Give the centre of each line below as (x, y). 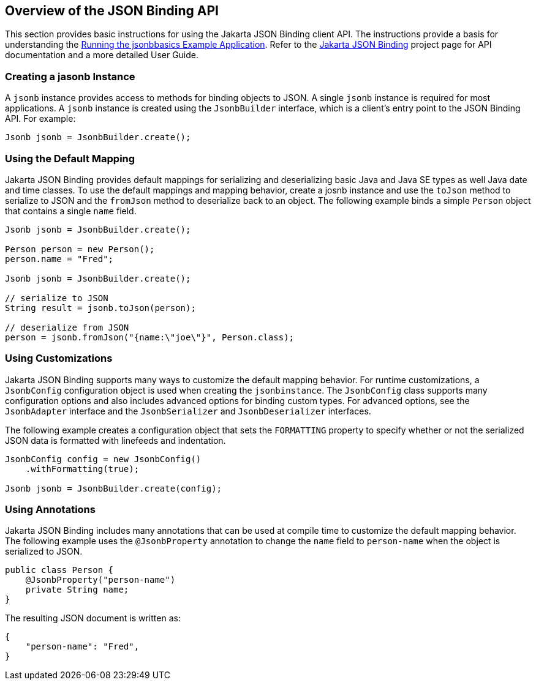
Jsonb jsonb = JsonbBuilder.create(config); (114, 488)
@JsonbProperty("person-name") (100, 580)
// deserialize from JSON (67, 327)
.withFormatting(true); (82, 469)
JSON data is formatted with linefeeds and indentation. (115, 440)
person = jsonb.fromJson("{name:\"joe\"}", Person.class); (150, 337)
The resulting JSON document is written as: (93, 618)
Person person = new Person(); (80, 249)
